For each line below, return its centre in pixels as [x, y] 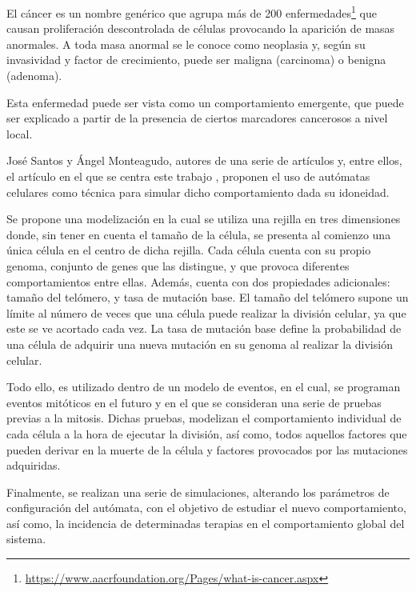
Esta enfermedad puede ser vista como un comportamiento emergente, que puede [205, 102]
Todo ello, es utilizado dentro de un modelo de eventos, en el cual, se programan [204, 387]
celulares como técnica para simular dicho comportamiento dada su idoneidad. [198, 192]
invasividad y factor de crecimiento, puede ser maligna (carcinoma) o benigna [196, 60]
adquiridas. [34, 465]
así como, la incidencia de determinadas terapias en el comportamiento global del [206, 523]
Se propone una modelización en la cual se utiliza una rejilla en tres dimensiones [204, 219]
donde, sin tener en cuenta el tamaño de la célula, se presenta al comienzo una [199, 234]
